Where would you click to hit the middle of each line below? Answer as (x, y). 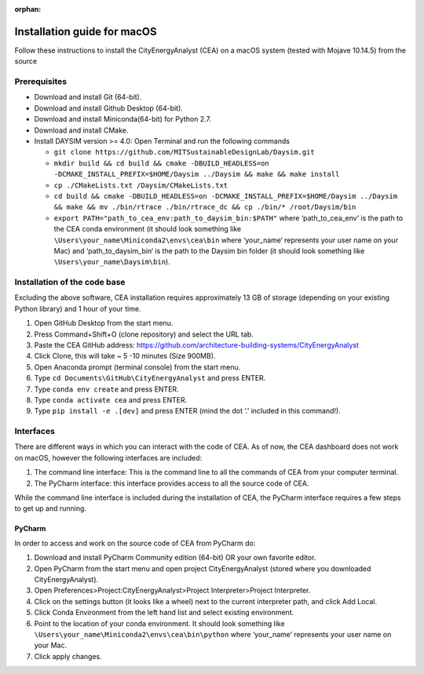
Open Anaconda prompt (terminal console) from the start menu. (137, 367)
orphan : (28, 9)
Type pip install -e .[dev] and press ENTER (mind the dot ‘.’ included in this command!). (187, 411)
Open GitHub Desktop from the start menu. (104, 323)
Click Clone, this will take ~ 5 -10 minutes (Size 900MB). (125, 356)
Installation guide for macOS (86, 31)
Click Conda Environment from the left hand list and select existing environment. (164, 613)
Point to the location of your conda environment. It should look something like (160, 623)
